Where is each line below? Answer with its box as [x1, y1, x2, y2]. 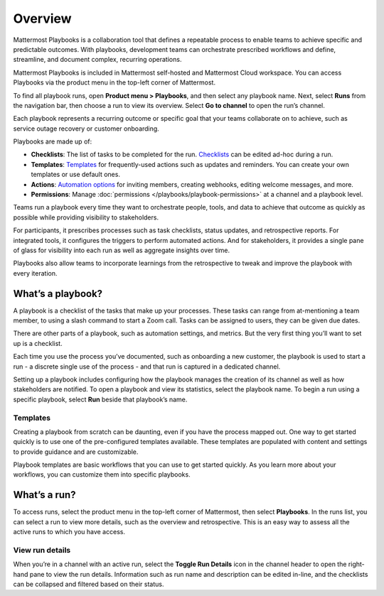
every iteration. [13, 269, 58, 277]
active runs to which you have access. [13, 528, 126, 536]
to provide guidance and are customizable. [13, 448, 139, 456]
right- [348, 560, 366, 568]
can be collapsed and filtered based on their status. [13, 580, 164, 589]
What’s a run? [13, 489, 76, 501]
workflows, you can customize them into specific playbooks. [13, 470, 191, 479]
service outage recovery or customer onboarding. [13, 124, 159, 133]
